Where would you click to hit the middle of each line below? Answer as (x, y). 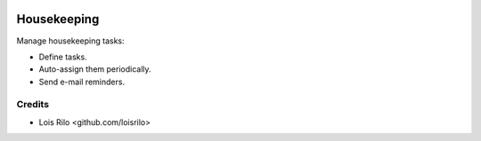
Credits (33, 105)
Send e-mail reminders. (82, 82)
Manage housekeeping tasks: (70, 41)
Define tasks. (63, 57)
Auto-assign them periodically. (95, 69)
